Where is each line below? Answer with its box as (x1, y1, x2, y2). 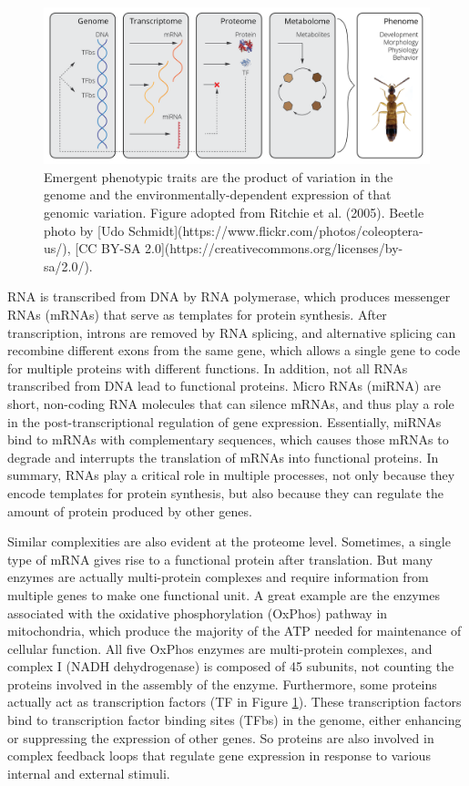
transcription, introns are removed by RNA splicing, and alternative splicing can (7, 322, 456, 342)
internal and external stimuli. (7, 763, 170, 782)
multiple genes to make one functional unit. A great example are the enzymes (7, 585, 441, 604)
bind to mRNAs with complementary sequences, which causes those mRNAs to (7, 430, 449, 449)
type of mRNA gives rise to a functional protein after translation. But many (7, 549, 433, 568)
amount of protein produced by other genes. (7, 501, 252, 520)
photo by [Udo (44, 220, 125, 240)
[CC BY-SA (75, 239, 141, 258)
